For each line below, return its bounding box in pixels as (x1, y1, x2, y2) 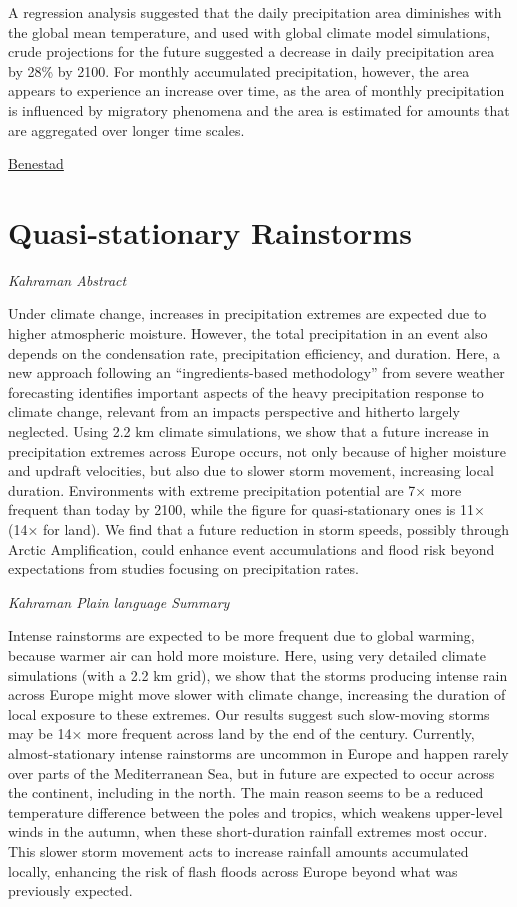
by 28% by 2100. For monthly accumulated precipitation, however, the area (8, 60, 470, 81)
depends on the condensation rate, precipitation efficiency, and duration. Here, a (8, 342, 500, 363)
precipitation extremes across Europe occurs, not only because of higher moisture (8, 440, 506, 461)
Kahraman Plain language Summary (8, 591, 230, 612)
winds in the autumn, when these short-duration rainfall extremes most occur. (8, 821, 488, 842)
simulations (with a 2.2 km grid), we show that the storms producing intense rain (8, 664, 508, 685)
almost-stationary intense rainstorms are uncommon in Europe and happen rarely (8, 742, 509, 763)
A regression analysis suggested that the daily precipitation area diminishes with (8, 2, 502, 22)
